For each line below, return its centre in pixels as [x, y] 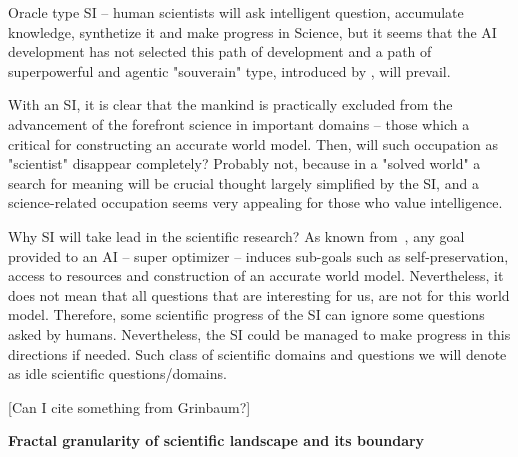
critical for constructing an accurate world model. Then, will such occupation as [253, 143]
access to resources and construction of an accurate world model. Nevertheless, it [256, 275]
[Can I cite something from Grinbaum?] [129, 406]
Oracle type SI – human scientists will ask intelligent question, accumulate [236, 12]
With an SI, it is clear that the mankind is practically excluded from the [230, 104]
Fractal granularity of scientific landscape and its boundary [216, 440]
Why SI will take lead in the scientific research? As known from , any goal [236, 235]
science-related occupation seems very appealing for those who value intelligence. [255, 202]
